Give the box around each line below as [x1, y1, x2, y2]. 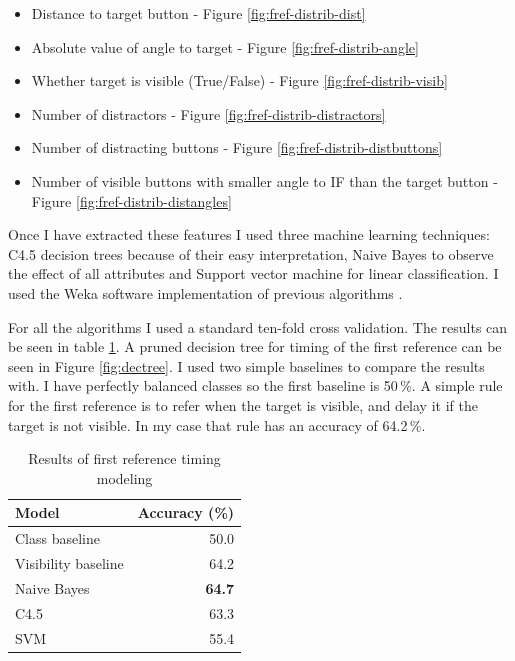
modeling [96, 467, 153, 488]
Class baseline [15, 528, 100, 549]
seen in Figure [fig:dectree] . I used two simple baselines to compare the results [8, 355, 485, 376]
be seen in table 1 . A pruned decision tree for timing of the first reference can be [8, 336, 502, 357]
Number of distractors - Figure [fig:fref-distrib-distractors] [31, 103, 386, 124]
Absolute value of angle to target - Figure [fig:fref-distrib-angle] [31, 36, 419, 57]
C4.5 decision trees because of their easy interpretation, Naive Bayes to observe [8, 243, 494, 264]
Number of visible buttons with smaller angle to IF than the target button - [31, 170, 498, 191]
